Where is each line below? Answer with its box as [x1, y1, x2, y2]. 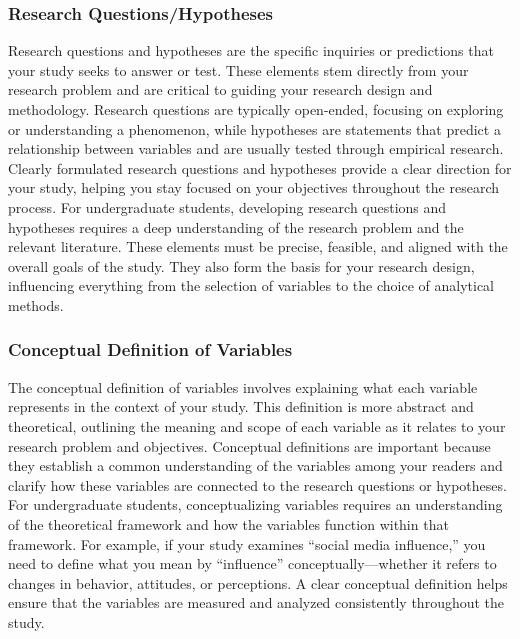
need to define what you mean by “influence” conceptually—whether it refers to [8, 553, 497, 574]
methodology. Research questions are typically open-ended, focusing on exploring [8, 99, 504, 119]
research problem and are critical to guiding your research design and [8, 79, 433, 100]
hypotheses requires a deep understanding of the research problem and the [8, 216, 464, 237]
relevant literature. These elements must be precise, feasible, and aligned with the [8, 236, 508, 257]
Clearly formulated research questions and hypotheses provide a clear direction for [8, 157, 512, 178]
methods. [8, 294, 64, 315]
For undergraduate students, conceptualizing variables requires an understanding [8, 494, 503, 515]
